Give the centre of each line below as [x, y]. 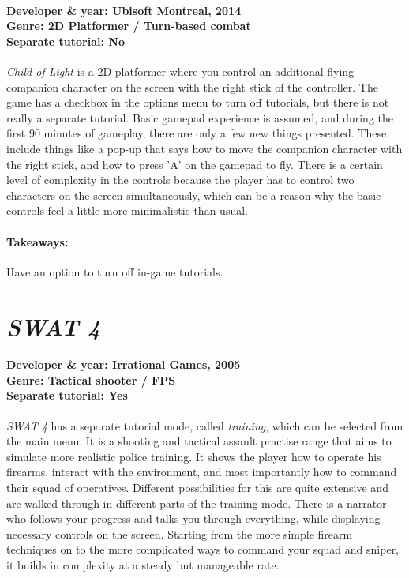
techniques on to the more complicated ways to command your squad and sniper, [203, 549]
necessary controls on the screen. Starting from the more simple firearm [180, 533]
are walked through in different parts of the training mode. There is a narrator [197, 503]
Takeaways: [38, 241]
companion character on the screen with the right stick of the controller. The [192, 86]
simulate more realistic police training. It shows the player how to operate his [194, 456]
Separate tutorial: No [66, 41]
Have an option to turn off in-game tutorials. [115, 271]
